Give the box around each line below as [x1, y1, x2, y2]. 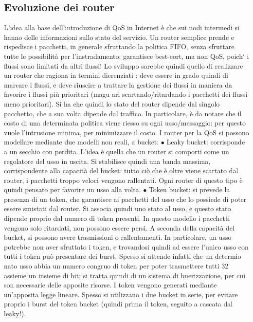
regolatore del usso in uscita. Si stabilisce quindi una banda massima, [4, 156, 211, 166]
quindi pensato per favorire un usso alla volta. [4, 184, 141, 195]
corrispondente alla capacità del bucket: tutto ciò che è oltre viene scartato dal [4, 165, 238, 176]
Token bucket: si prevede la [148, 184, 230, 195]
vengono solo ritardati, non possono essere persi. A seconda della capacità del [4, 222, 235, 233]
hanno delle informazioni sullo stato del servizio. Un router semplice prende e [4, 32, 235, 42]
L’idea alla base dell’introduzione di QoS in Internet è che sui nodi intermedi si [4, 22, 239, 33]
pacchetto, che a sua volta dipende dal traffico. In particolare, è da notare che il [4, 108, 242, 118]
